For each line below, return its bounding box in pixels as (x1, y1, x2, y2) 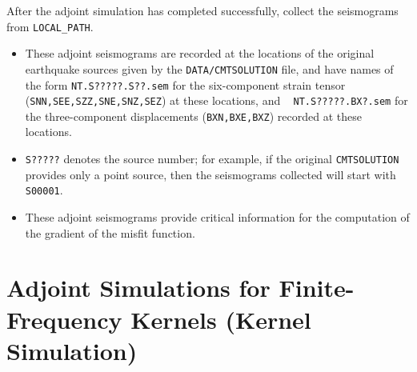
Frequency (6, 302, 122, 335)
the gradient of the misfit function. (25, 224, 195, 241)
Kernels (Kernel (130, 302, 311, 335)
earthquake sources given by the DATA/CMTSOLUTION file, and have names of (25, 60, 394, 77)
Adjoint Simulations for (6, 271, 271, 304)
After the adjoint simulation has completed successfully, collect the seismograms (6, 2, 399, 18)
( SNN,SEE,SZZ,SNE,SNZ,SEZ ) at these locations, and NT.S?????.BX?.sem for (25, 92, 408, 109)
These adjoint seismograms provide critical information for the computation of (25, 208, 410, 225)
